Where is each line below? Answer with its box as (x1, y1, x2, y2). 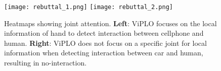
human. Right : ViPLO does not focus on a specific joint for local (4, 37, 207, 48)
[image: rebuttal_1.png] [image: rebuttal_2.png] (4, 4, 173, 11)
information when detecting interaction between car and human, (4, 47, 203, 58)
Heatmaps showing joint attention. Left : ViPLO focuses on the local (4, 18, 217, 28)
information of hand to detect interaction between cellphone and (4, 28, 204, 38)
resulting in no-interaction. (4, 57, 87, 68)
